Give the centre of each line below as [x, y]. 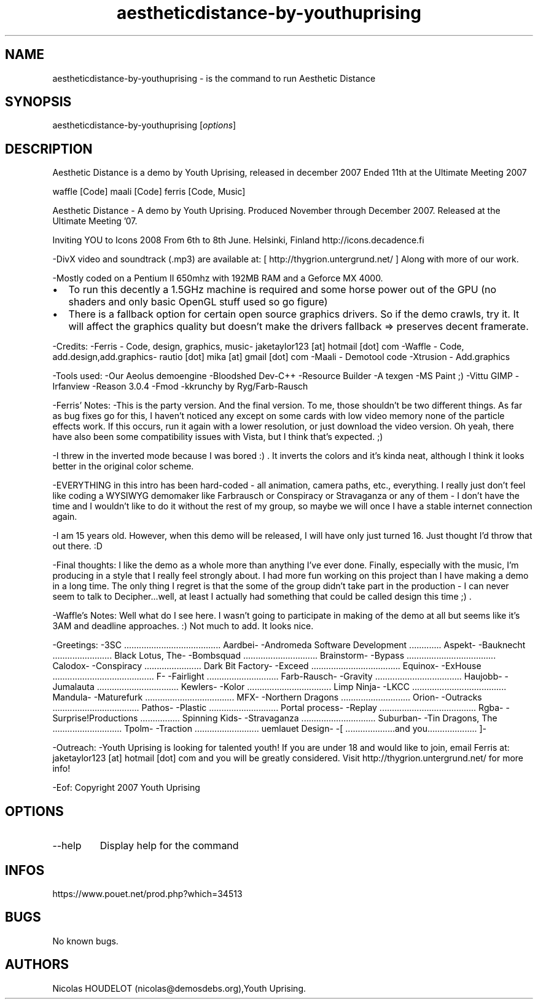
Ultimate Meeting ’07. [95, 221]
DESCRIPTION [49, 149]
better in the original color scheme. [123, 466]
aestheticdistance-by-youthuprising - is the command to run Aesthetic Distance [214, 78]
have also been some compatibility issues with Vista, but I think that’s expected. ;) [218, 437]
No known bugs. [85, 941]
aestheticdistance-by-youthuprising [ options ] [144, 125]
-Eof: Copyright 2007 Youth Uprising [126, 788]
